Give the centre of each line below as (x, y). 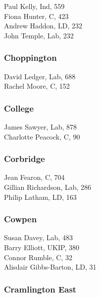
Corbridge (25, 159)
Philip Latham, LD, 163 (40, 197)
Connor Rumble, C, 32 (38, 257)
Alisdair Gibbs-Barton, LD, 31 (50, 267)
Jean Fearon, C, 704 (34, 177)
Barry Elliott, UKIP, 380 (42, 247)
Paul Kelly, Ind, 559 (34, 6)
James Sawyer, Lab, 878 (41, 127)
